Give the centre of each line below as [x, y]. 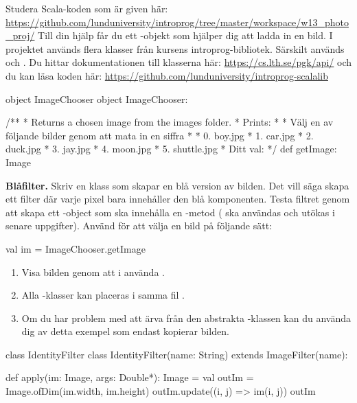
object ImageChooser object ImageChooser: [97, 99]
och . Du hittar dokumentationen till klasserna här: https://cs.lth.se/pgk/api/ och [178, 62]
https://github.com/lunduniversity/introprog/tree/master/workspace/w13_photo [177, 22]
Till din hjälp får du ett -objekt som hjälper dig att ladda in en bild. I [185, 35]
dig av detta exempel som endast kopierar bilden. [125, 331]
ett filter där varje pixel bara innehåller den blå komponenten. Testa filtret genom [178, 199]
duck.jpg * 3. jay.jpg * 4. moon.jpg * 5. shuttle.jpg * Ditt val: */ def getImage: [171, 149]
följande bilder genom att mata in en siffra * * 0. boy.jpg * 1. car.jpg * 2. [160, 135]
